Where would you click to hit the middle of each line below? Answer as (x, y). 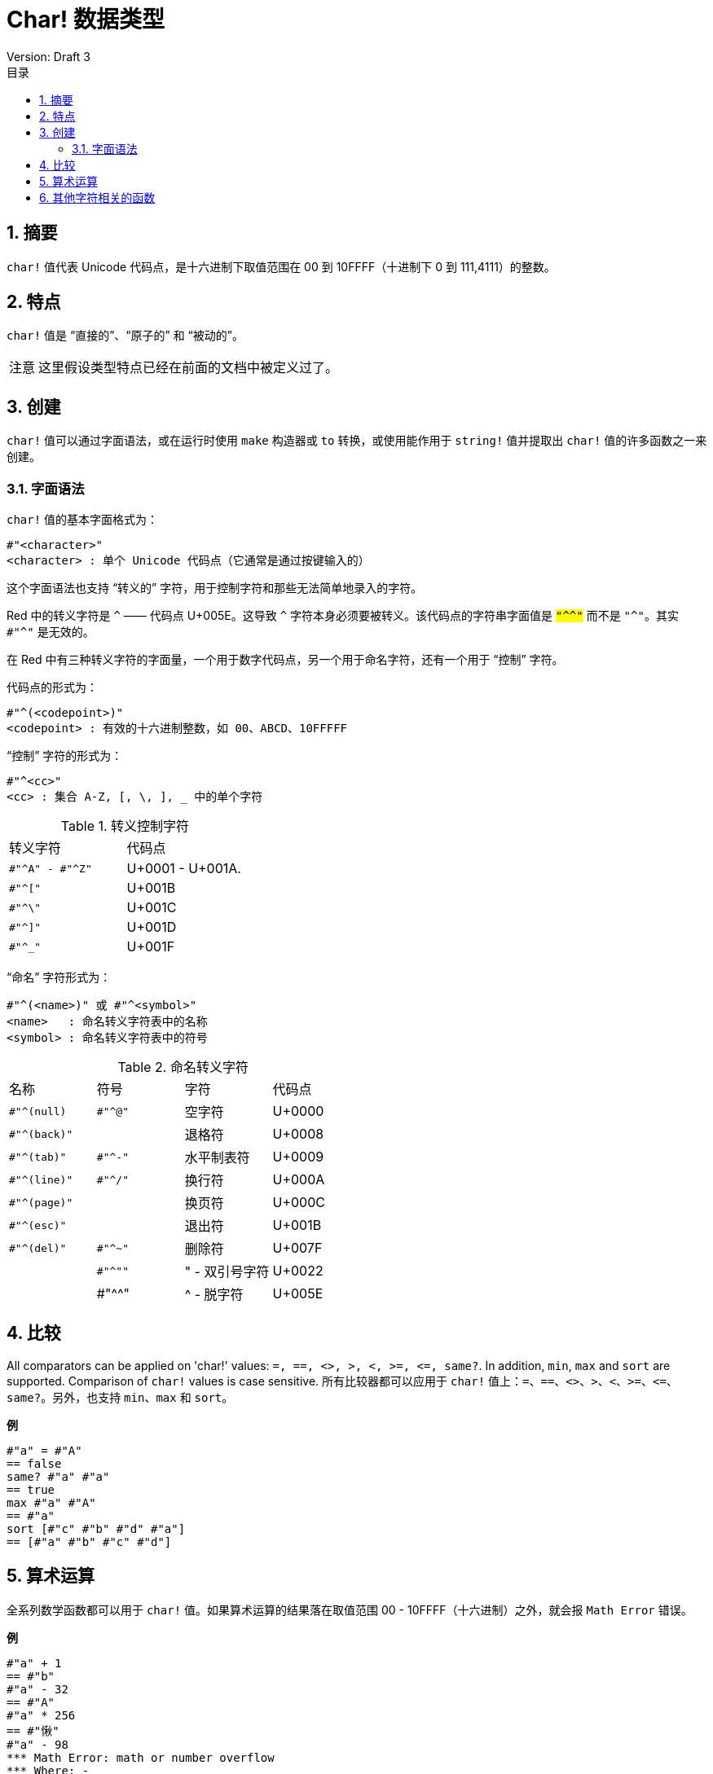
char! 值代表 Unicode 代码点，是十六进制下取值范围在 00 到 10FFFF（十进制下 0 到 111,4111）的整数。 (281, 266)
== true (31, 1489)
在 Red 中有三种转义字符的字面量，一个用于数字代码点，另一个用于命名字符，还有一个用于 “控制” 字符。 (285, 660)
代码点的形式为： (52, 687)
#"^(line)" (41, 1179)
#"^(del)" (38, 1248)
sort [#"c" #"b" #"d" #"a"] (96, 1528)
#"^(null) (38, 1111)
